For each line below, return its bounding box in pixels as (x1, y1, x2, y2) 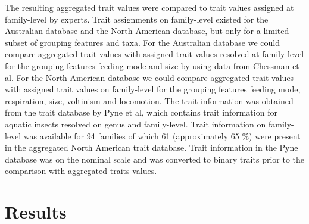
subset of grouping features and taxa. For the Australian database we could (5, 36, 280, 48)
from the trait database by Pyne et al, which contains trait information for (5, 106, 277, 119)
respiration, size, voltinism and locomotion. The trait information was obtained (5, 94, 294, 107)
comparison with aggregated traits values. (5, 164, 157, 177)
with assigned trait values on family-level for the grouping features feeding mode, (5, 83, 301, 95)
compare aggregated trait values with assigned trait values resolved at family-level (5, 48, 304, 60)
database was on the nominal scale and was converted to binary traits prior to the (5, 153, 305, 165)
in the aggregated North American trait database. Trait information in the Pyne (5, 141, 298, 154)
